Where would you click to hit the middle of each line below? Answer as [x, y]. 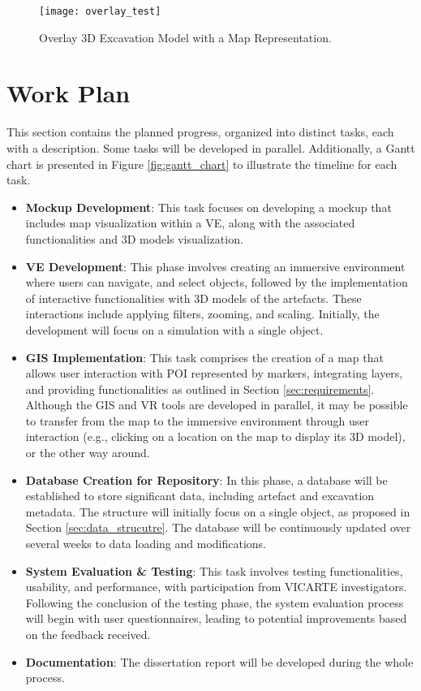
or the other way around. [88, 453]
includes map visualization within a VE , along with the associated [190, 223]
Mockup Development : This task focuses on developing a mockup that [208, 207]
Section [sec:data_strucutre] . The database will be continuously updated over [218, 527]
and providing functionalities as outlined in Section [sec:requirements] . [200, 389]
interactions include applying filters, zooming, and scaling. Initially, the [202, 314]
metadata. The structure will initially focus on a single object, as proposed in [218, 511]
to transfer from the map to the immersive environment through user [198, 420]
